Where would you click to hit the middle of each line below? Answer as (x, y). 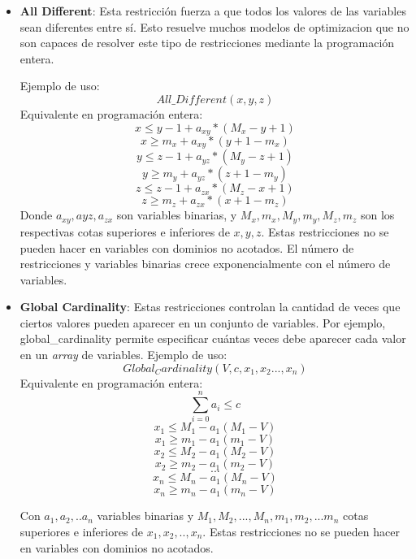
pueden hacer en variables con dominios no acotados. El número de (187, 247)
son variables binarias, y (177, 215)
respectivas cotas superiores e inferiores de (125, 231)
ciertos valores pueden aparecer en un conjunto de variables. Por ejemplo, (203, 322)
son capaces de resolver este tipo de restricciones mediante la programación (207, 43)
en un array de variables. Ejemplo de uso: (123, 355)
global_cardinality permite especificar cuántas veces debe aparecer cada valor (213, 338)
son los (378, 215)
